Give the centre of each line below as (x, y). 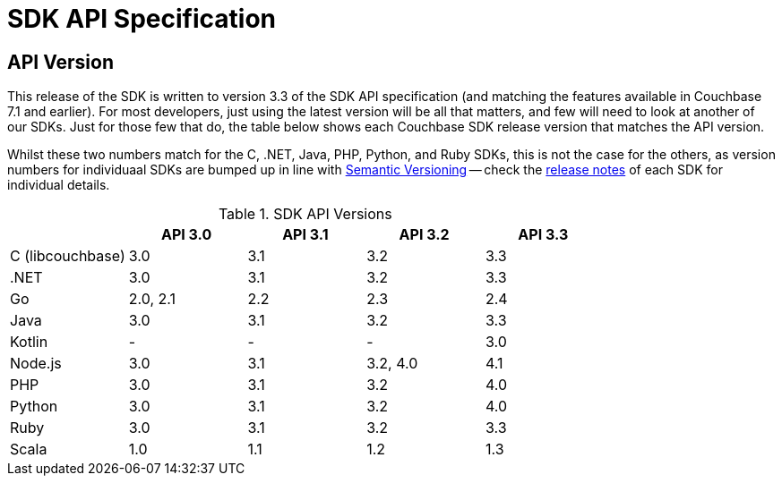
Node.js (36, 364)
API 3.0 (186, 235)
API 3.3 (543, 235)
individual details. (59, 185)
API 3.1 (305, 235)
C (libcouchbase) (68, 256)
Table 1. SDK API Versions (305, 214)
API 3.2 (424, 235)
